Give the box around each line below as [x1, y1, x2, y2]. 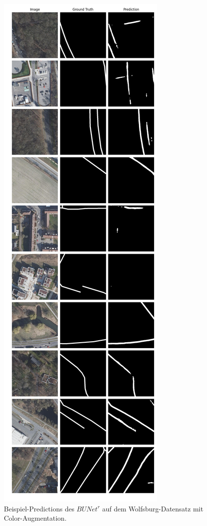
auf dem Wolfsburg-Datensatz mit [102, 503, 204, 513]
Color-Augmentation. [4, 513, 67, 523]
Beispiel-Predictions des [4, 503, 74, 513]
